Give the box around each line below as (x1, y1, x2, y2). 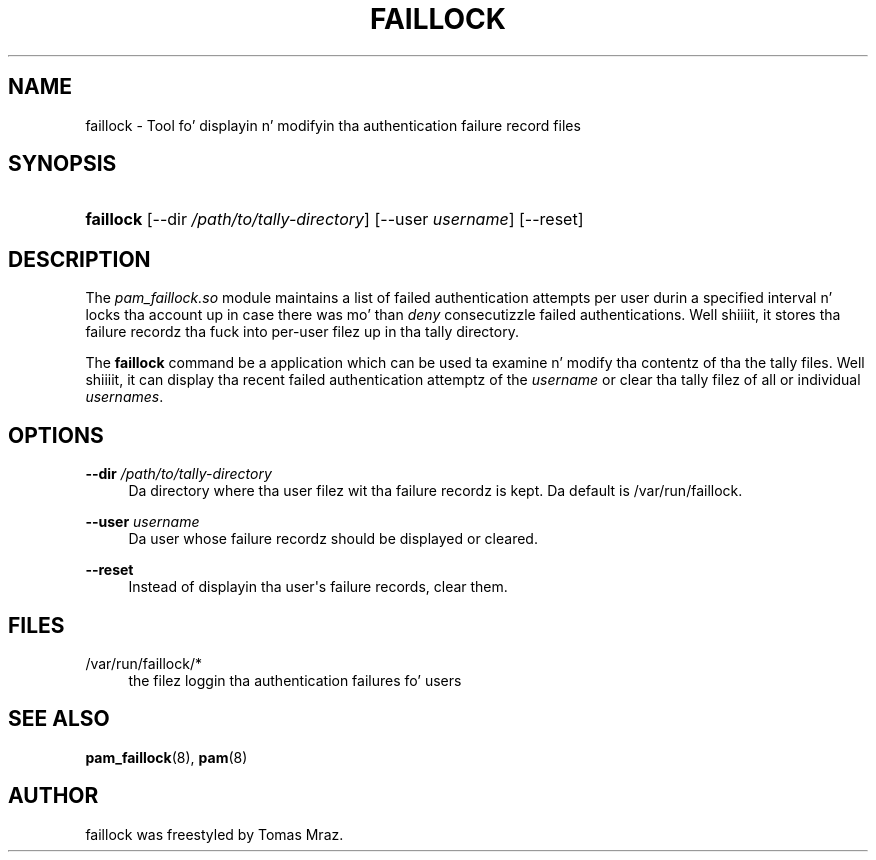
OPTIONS (8, 422, 104, 448)
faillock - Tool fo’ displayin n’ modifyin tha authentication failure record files (85, 116, 581, 134)
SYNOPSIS (8, 151, 117, 177)
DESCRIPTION (8, 246, 151, 272)
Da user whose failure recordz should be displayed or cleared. (128, 530, 538, 548)
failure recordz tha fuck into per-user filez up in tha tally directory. (85, 323, 519, 341)
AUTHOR (8, 783, 99, 809)
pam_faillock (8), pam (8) (85, 748, 248, 766)
